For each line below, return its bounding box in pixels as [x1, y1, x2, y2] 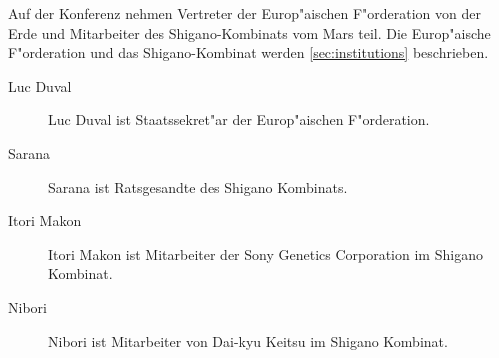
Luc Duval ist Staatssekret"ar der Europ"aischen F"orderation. [48, 109, 430, 130]
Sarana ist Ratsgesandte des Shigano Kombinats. [48, 176, 348, 197]
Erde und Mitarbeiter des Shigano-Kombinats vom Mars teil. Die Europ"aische [8, 22, 491, 43]
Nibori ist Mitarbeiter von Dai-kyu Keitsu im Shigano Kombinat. [48, 330, 448, 351]
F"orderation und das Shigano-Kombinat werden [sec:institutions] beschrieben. [8, 42, 489, 63]
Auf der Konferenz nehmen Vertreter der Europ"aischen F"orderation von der [8, 3, 481, 23]
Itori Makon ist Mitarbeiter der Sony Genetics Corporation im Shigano [48, 243, 483, 264]
